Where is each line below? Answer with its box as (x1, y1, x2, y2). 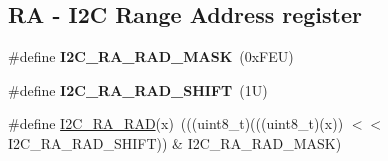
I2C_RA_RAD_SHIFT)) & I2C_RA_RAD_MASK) (8, 132, 342, 153)
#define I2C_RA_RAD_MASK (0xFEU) (8, 46, 294, 67)
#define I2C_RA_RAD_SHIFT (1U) (8, 79, 268, 100)
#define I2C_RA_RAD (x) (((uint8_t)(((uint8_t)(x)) (8, 113, 344, 134)
